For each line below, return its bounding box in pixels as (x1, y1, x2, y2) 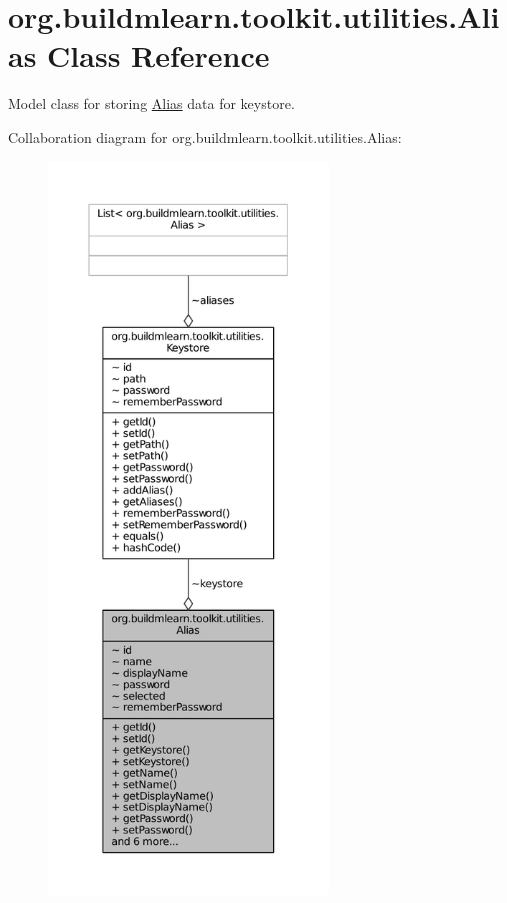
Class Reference (47, 35, 270, 76)
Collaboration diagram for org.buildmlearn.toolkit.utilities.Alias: (8, 126, 402, 147)
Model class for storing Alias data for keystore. (8, 93, 295, 114)
